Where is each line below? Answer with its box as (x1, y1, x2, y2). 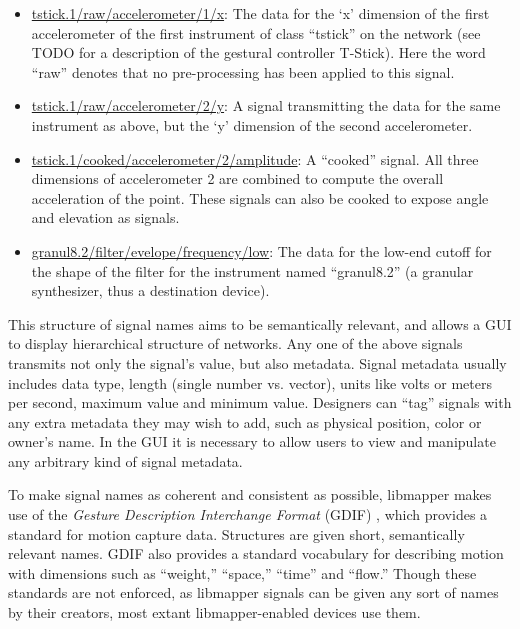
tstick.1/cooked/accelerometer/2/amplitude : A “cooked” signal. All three (31, 148, 479, 169)
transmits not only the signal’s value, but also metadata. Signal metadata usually (8, 352, 507, 373)
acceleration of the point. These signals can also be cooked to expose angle (31, 187, 489, 208)
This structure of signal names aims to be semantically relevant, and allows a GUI (8, 313, 512, 334)
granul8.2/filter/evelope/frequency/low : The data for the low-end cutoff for (31, 240, 492, 261)
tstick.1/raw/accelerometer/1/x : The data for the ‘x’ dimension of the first (31, 3, 490, 23)
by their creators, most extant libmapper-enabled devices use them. (8, 602, 421, 623)
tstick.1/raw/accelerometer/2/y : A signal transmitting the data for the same (31, 95, 501, 116)
